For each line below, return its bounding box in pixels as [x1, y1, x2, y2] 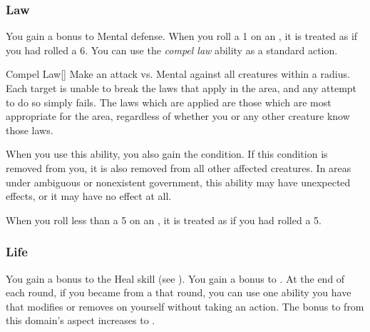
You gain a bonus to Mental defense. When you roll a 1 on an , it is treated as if [6, 29, 358, 44]
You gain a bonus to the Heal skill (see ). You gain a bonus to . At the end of [6, 271, 345, 286]
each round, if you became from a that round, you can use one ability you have [6, 285, 351, 300]
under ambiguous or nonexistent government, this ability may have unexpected [6, 174, 351, 189]
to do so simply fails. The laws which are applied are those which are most [6, 94, 332, 109]
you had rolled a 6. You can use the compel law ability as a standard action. [6, 42, 338, 57]
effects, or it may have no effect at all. [6, 188, 172, 203]
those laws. [6, 122, 53, 137]
